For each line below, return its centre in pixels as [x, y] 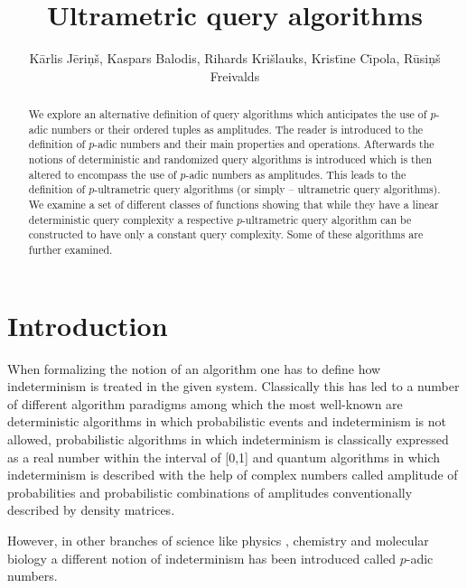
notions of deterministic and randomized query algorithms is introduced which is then [230, 159]
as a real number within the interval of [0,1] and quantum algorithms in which [224, 457]
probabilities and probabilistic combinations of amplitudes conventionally [210, 492]
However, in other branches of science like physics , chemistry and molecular [218, 540]
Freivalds [235, 75]
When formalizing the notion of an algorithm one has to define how [194, 368]
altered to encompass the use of [103, 174]
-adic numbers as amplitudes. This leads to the [296, 174]
